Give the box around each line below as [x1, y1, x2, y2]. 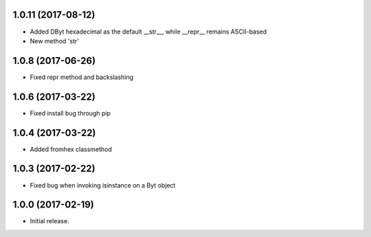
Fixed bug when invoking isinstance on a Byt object [30, 181, 176, 189]
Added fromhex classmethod [30, 145, 113, 153]
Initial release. [30, 217, 69, 225]
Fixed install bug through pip [30, 109, 111, 117]
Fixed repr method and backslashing [30, 73, 134, 81]
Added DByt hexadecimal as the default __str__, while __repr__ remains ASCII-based [30, 27, 267, 36]
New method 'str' [30, 36, 79, 45]
